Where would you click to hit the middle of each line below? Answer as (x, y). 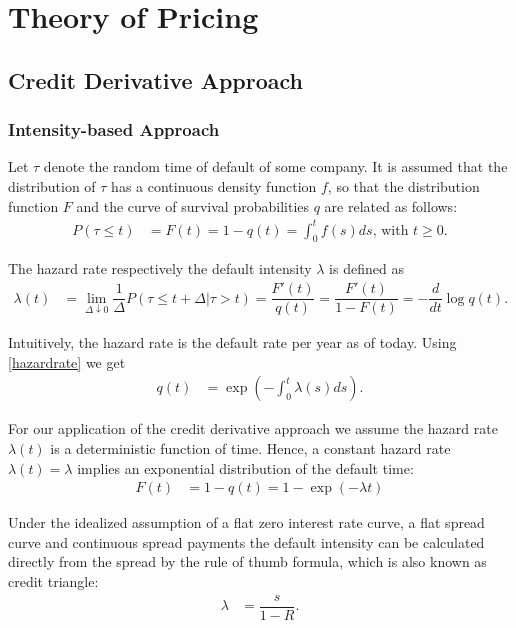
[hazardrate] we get (67, 361)
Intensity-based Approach (114, 129)
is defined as (366, 268)
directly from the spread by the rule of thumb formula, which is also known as (247, 561)
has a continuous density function (214, 185)
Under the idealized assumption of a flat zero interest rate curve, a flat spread (246, 522)
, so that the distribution (403, 185)
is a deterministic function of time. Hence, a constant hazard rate (250, 447)
